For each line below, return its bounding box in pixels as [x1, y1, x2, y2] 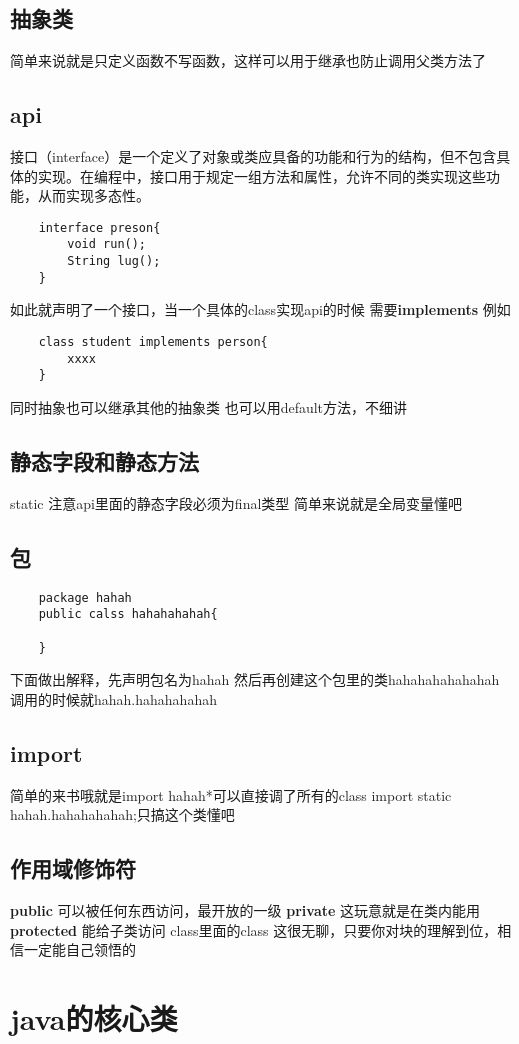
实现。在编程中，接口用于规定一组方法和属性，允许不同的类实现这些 [37, 165, 486, 186]
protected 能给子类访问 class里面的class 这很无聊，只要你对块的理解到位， [10, 919, 498, 940]
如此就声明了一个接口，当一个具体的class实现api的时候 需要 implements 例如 [10, 299, 511, 320]
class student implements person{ [38, 335, 268, 349]
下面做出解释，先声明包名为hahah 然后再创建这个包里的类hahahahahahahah [10, 669, 500, 690]
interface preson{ [38, 220, 161, 235]
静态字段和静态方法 [10, 445, 199, 476]
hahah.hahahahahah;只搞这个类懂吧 [10, 804, 235, 825]
